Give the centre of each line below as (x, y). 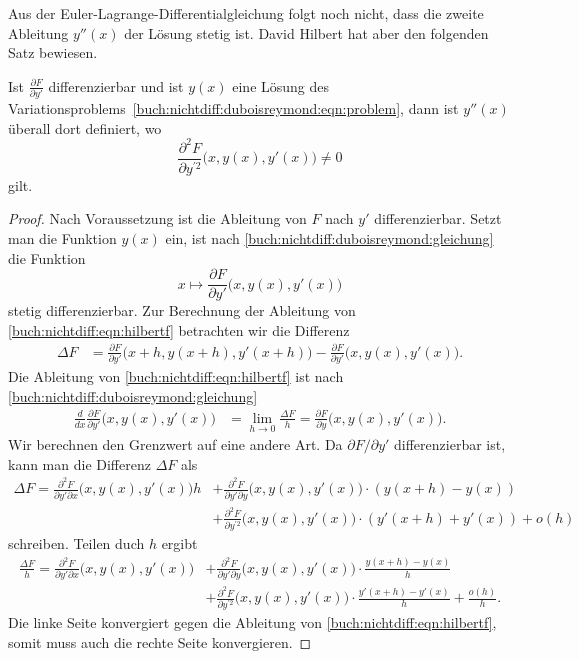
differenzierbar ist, (450, 444)
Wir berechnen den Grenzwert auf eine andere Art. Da (175, 444)
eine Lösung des (281, 85)
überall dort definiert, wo (85, 127)
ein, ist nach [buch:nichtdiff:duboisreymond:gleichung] (329, 237)
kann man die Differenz (79, 463)
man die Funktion (62, 237)
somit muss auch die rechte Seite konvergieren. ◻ (160, 641)
